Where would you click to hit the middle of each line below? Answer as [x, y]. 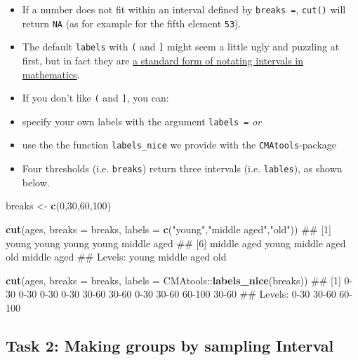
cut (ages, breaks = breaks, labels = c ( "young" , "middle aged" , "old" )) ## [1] [168, 229]
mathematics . [51, 74]
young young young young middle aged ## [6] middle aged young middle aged [176, 243]
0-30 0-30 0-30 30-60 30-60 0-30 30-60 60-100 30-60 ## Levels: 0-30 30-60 [177, 294]
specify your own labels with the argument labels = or [142, 121]
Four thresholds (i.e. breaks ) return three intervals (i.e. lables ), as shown [182, 168]
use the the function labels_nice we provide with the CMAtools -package [179, 145]
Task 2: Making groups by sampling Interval [170, 345]
